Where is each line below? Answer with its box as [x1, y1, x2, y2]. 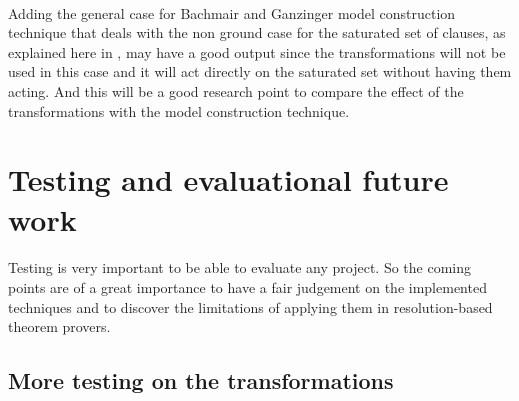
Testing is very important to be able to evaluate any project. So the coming [8, 257, 472, 278]
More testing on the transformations [8, 365, 394, 396]
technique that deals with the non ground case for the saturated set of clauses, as [8, 22, 506, 43]
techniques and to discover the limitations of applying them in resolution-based [8, 296, 493, 317]
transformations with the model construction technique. [8, 100, 350, 121]
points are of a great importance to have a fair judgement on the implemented [8, 276, 487, 297]
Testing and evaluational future [8, 159, 449, 200]
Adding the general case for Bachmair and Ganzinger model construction [8, 2, 456, 23]
